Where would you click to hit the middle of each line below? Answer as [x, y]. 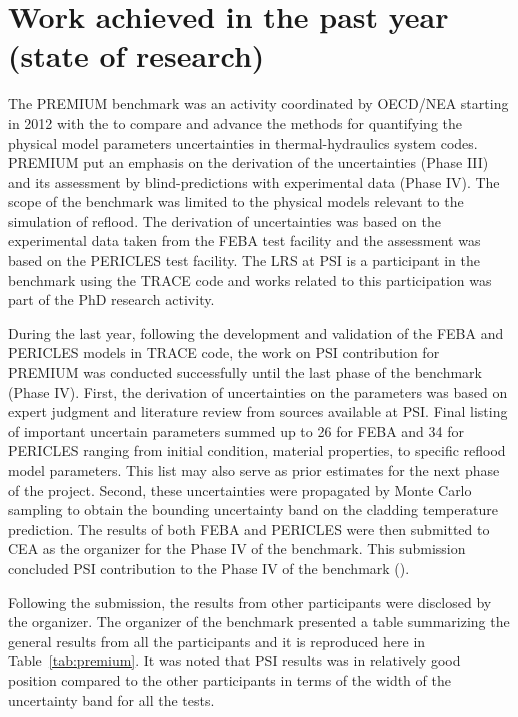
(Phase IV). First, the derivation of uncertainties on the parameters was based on [258, 391]
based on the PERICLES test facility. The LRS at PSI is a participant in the [244, 260]
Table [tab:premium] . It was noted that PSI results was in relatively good [234, 660]
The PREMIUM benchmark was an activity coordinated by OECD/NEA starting [258, 103]
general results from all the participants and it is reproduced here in [217, 640]
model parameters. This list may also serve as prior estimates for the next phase [254, 470]
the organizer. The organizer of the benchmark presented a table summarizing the [259, 621]
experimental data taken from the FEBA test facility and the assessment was [244, 240]
